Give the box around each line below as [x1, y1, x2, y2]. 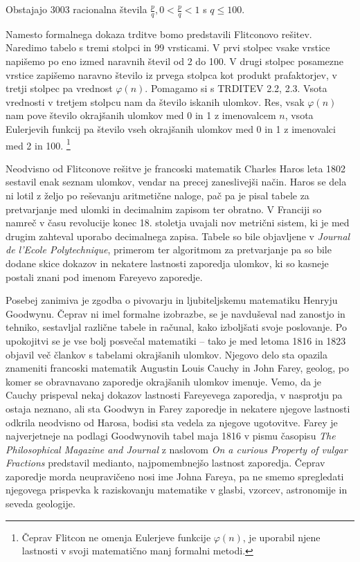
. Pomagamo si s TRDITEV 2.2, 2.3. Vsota [145, 81, 327, 96]
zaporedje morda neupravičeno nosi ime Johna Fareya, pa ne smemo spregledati [6, 469, 344, 483]
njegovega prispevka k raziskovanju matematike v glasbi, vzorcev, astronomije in [6, 482, 348, 497]
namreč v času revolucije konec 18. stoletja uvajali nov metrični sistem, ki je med [6, 215, 350, 230]
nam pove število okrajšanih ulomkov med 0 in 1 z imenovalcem [6, 108, 276, 123]
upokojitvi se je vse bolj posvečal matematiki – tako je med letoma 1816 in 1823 [6, 333, 346, 347]
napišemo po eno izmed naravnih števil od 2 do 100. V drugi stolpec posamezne [6, 54, 344, 69]
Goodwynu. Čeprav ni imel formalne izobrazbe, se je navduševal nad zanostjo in [6, 306, 345, 320]
